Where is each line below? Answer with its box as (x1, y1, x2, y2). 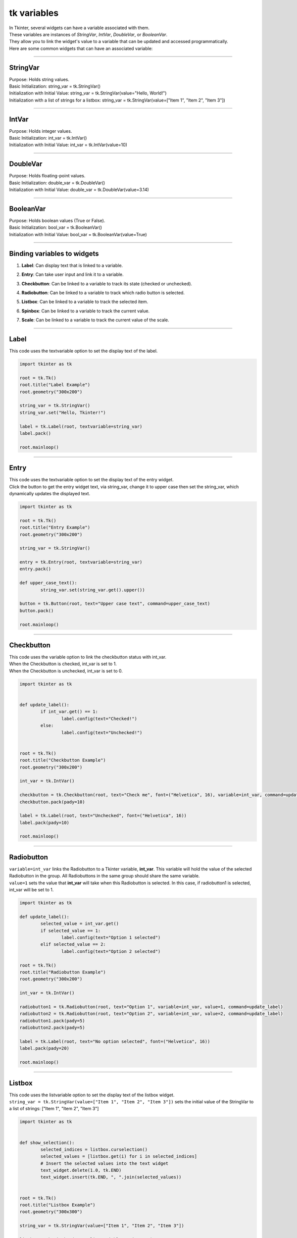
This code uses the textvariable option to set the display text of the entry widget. (9, 477, 174, 483)
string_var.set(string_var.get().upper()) (40, 587, 146, 593)
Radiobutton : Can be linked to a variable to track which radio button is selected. (21, 290, 185, 296)
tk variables (9, 7, 59, 18)
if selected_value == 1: (40, 928, 101, 933)
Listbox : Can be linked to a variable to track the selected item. (21, 299, 148, 305)
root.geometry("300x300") (19, 1209, 83, 1215)
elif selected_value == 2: (40, 941, 106, 947)
